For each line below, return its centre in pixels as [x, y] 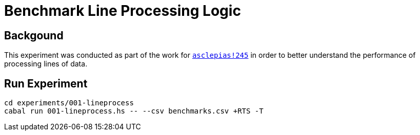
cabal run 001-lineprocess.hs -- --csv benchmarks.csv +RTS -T [134, 111]
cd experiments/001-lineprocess [69, 103]
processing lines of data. [46, 64]
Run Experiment [46, 83]
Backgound [34, 35]
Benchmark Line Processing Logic [123, 11]
